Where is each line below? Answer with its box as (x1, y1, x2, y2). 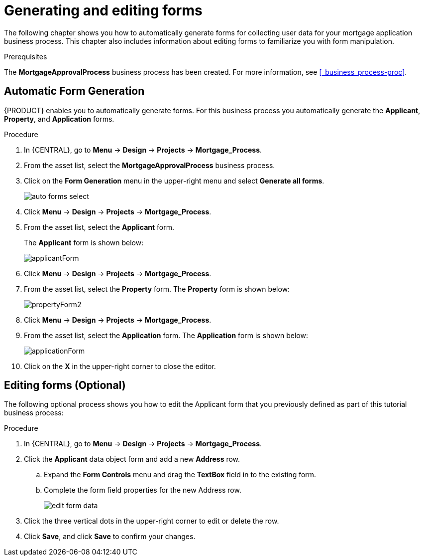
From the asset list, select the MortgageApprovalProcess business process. (24, 161, 275, 170)
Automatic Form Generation (4, 85, 145, 98)
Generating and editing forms (4, 2, 203, 19)
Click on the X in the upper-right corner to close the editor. (24, 362, 216, 371)
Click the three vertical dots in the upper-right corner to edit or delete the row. (24, 517, 279, 526)
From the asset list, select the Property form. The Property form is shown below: (24, 284, 290, 293)
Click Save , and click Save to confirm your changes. (24, 532, 196, 541)
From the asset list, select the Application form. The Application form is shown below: (24, 331, 308, 340)
